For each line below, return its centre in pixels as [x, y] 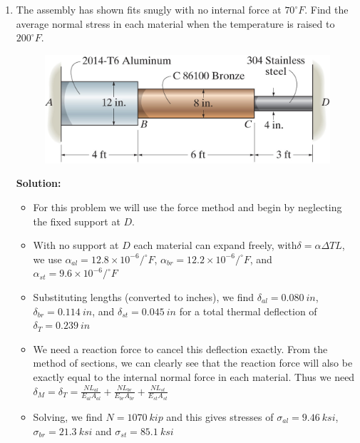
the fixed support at [77, 221]
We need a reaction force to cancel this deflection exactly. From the [180, 348]
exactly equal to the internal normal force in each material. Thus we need [194, 376]
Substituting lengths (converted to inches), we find [144, 296]
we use [47, 259]
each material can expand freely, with [215, 245]
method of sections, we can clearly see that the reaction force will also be [193, 363]
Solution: [38, 183]
